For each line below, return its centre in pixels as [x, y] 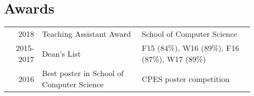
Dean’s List [61, 53]
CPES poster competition [186, 79]
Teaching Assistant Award [86, 34]
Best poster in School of [83, 73]
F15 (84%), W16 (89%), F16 [190, 48]
